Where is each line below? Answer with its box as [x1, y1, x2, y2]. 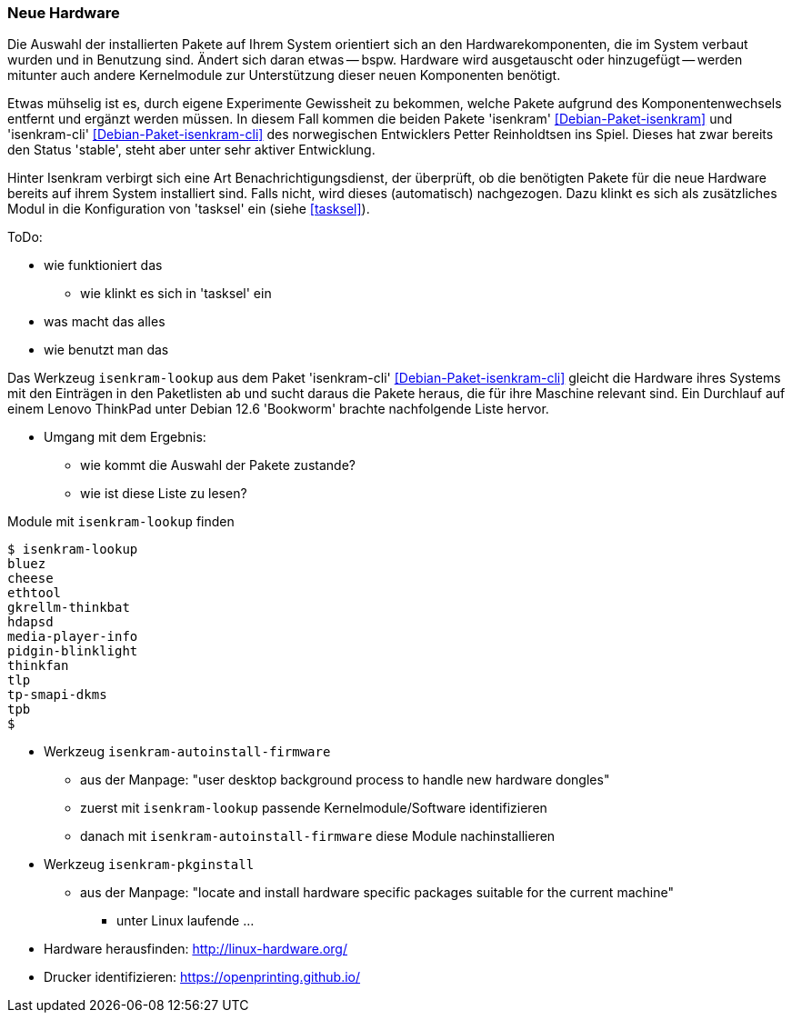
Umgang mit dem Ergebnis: [44, 429, 206, 445]
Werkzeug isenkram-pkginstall [44, 856, 255, 873]
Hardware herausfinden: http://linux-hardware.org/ [44, 941, 348, 957]
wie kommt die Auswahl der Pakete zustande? [80, 457, 356, 474]
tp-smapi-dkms [7, 687, 107, 703]
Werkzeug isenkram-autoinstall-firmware [44, 744, 331, 760]
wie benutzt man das [44, 342, 169, 358]
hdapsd [7, 615, 54, 630]
